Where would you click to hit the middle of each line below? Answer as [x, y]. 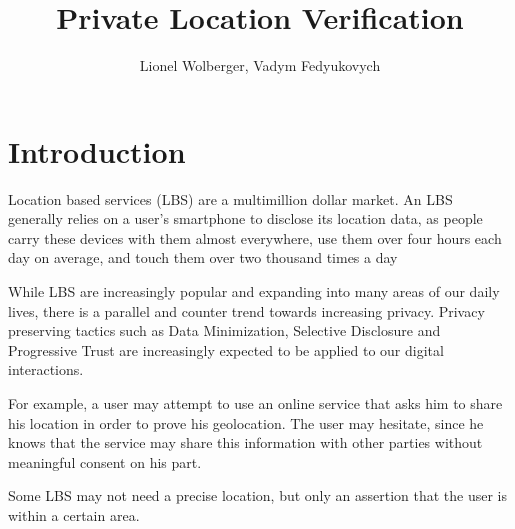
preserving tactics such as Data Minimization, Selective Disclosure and [224, 330]
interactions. [46, 369]
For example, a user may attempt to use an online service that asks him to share [255, 403]
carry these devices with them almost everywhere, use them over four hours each [255, 237]
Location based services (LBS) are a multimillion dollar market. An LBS [230, 198]
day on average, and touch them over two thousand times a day [203, 257]
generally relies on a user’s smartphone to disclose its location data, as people [245, 218]
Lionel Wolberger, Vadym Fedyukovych [260, 65]
